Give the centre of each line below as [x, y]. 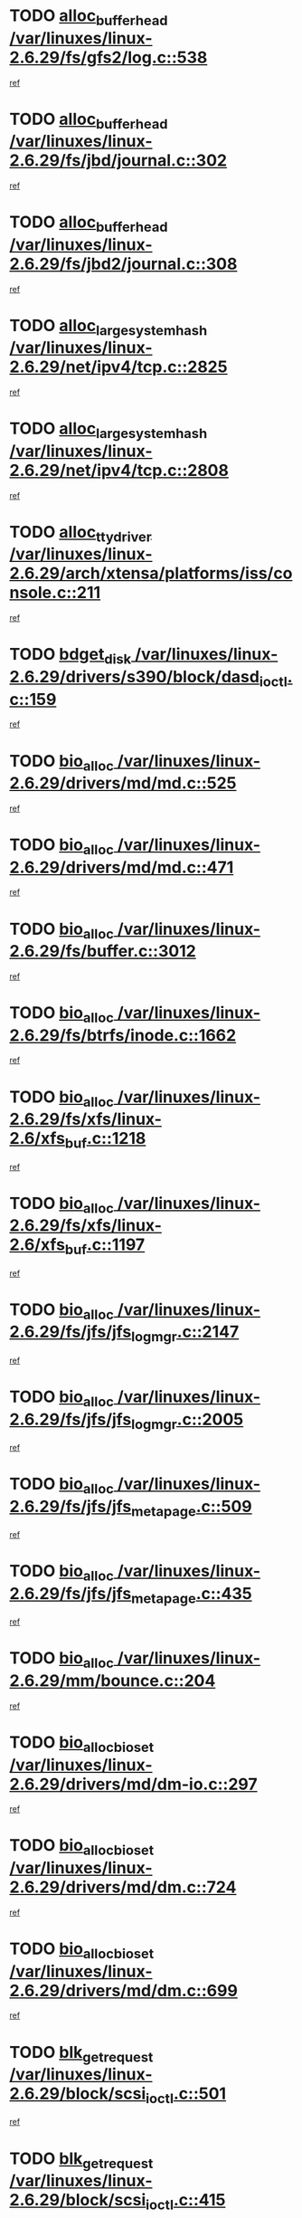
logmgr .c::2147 [185, 1334]
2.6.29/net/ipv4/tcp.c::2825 [118, 367]
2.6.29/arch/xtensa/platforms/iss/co [151, 573]
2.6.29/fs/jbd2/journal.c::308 [123, 264]
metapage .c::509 [191, 1508]
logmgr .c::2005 [187, 1421]
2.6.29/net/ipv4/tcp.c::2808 [119, 470]
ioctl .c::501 [186, 2095]
